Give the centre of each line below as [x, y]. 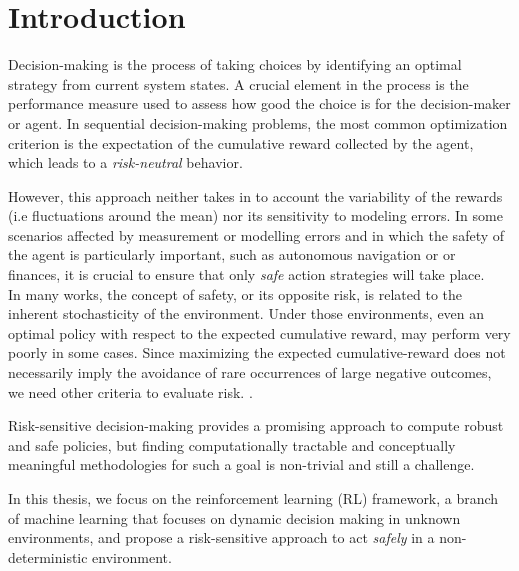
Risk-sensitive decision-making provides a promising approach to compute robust [256, 425]
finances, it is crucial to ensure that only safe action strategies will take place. [246, 274]
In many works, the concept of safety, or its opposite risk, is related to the [235, 293]
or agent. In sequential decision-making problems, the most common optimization [258, 122]
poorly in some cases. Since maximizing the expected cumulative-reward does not [257, 352]
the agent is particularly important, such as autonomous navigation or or [232, 254]
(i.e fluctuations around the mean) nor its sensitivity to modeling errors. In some [255, 215]
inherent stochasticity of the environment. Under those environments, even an [246, 313]
